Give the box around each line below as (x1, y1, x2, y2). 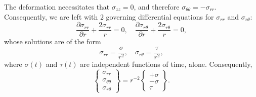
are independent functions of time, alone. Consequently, (80, 58, 252, 69)
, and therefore (134, 2, 180, 12)
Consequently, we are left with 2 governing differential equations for (4, 11, 214, 22)
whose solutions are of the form (4, 36, 101, 47)
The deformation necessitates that (4, 2, 110, 12)
